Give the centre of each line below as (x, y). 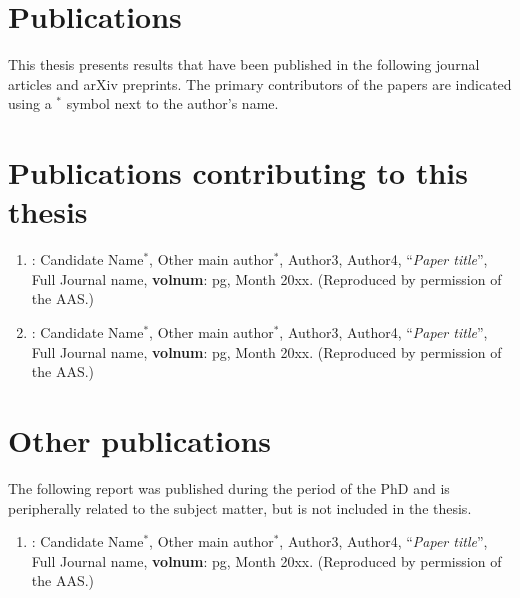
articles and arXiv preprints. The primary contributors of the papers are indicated (260, 83)
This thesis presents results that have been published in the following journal (244, 64)
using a (30, 103)
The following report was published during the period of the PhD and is (229, 487)
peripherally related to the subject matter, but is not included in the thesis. (240, 507)
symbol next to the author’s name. (172, 103)
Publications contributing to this (238, 172)
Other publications (140, 439)
